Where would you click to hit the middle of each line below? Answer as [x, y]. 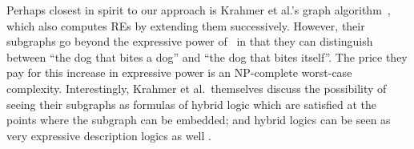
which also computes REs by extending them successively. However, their [186, 25]
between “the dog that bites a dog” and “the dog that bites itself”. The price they [207, 56]
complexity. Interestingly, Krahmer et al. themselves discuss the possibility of [197, 88]
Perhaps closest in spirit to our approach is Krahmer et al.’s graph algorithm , [199, 10]
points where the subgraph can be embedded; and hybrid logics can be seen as [199, 120]
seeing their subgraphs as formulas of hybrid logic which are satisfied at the [191, 104]
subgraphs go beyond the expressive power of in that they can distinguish [190, 41]
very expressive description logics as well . [109, 135]
